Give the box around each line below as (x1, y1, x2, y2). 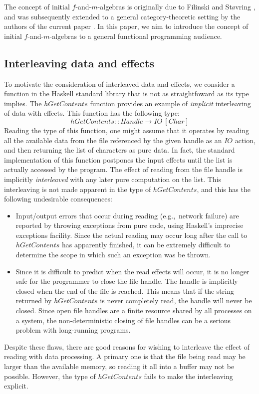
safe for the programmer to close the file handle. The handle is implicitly (15, 276, 238, 286)
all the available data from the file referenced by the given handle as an (4, 135, 222, 145)
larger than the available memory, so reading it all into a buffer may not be (4, 361, 235, 372)
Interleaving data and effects (4, 55, 154, 70)
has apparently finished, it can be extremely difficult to (62, 239, 231, 250)
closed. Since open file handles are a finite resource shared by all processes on (15, 305, 252, 316)
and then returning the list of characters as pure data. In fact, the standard (4, 145, 235, 155)
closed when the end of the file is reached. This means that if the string (15, 285, 234, 296)
